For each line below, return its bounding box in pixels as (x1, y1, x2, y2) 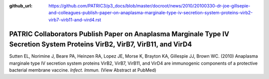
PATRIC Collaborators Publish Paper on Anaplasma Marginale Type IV (9, 30, 229, 38)
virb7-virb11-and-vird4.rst (48, 16, 102, 22)
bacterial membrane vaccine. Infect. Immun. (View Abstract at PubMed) (9, 67, 156, 73)
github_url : (9, 3, 32, 8)
